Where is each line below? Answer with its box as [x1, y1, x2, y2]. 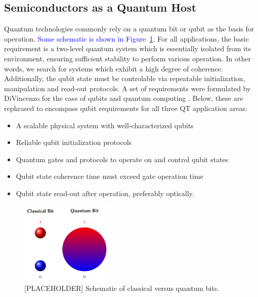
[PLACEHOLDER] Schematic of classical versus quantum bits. [24, 282, 220, 293]
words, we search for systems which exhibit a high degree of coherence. [4, 63, 223, 73]
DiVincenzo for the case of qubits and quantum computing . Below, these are [4, 93, 243, 103]
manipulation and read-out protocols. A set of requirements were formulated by [4, 83, 251, 93]
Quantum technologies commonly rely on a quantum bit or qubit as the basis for [4, 23, 254, 34]
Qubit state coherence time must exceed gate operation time [16, 171, 203, 181]
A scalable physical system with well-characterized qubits [16, 120, 194, 130]
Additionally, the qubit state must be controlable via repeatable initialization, [4, 73, 245, 84]
